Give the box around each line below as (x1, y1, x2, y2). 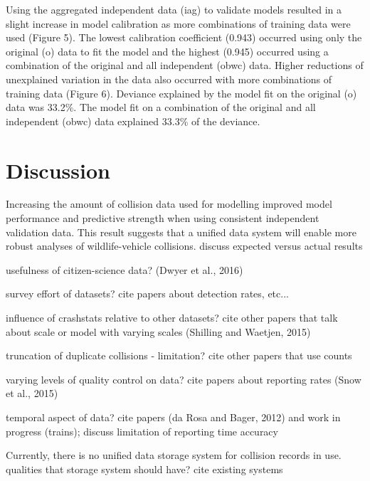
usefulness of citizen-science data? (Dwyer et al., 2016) (6, 262, 243, 277)
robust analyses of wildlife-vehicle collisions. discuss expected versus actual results (6, 238, 363, 253)
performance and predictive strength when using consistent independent (6, 211, 319, 226)
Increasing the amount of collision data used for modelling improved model (6, 196, 332, 211)
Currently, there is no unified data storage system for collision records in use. (6, 448, 342, 462)
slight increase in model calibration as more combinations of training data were (6, 16, 351, 31)
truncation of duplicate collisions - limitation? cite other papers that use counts (6, 348, 352, 363)
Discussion (6, 155, 110, 184)
